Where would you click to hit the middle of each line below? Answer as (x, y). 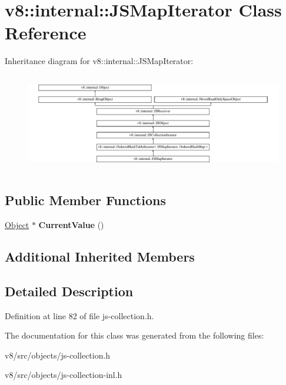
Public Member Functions (85, 200)
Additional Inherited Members (100, 256)
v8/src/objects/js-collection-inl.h (64, 375)
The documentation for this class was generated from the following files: (134, 335)
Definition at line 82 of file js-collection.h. (79, 315)
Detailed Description (69, 291)
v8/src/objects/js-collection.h (58, 355)
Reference (46, 33)
